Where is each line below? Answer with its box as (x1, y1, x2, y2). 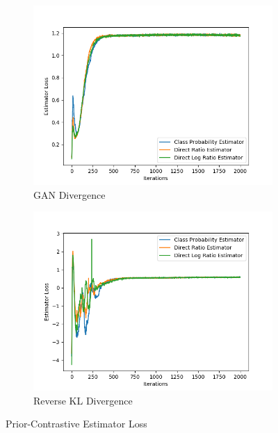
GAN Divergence (33, 187, 106, 202)
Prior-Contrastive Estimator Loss (6, 416, 147, 431)
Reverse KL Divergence (33, 393, 133, 407)
